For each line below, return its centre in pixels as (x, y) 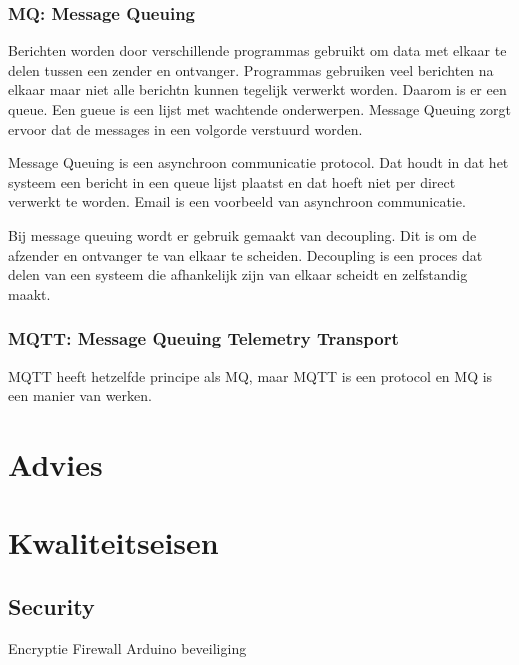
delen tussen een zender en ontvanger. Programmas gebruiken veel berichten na (251, 69)
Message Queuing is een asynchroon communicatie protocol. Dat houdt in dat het (258, 162)
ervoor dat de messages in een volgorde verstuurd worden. (185, 128)
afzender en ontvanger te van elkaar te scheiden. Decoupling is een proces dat (245, 254)
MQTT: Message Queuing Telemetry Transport (203, 338)
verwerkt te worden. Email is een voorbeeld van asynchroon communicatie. (237, 201)
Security (51, 605)
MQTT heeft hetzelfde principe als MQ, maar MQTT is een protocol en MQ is (250, 375)
